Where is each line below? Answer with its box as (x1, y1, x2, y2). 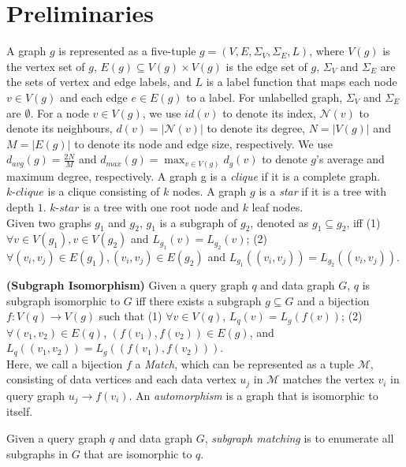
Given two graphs (6, 214, 91, 230)
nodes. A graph (172, 183, 247, 200)
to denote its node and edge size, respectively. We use (74, 135, 333, 151)
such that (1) (99, 308, 162, 324)
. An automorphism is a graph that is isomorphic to (129, 387, 378, 403)
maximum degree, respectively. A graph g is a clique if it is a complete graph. (6, 167, 381, 184)
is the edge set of (225, 58, 307, 74)
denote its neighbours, (6, 120, 113, 136)
